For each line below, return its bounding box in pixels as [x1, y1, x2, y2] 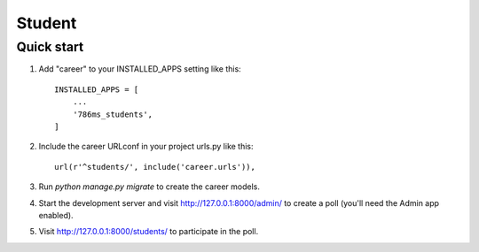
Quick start [16, 39, 84, 55]
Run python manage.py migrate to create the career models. [38, 181, 261, 192]
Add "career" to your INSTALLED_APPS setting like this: [38, 64, 241, 74]
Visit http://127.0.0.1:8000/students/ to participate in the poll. [38, 226, 259, 237]
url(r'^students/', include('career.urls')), [54, 162, 256, 172]
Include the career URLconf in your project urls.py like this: [38, 141, 254, 152]
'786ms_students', [72, 109, 153, 119]
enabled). [38, 210, 75, 220]
